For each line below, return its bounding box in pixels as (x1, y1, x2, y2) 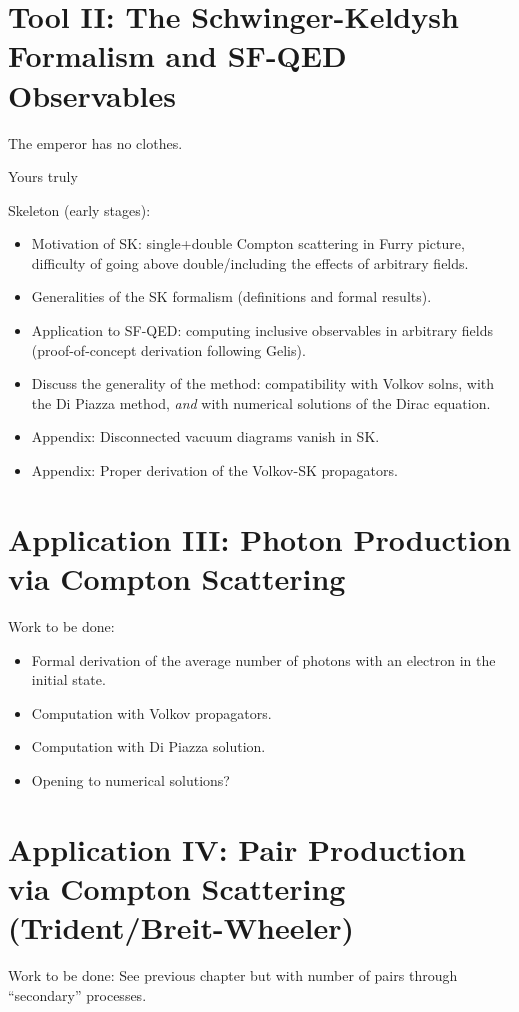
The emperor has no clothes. (8, 132, 183, 153)
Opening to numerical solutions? (31, 769, 230, 790)
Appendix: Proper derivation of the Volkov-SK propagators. (31, 460, 398, 481)
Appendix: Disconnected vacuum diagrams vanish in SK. (31, 426, 380, 447)
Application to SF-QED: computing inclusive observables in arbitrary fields (31, 320, 493, 341)
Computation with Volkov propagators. (31, 702, 272, 723)
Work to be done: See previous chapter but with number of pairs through (8, 965, 458, 985)
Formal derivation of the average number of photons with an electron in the (31, 649, 496, 670)
